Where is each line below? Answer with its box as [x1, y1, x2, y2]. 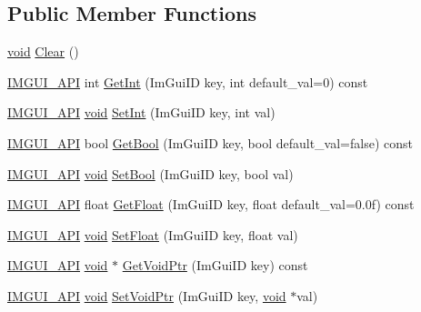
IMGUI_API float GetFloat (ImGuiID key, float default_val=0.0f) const [7, 195, 415, 214]
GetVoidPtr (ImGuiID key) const [122, 256, 308, 275]
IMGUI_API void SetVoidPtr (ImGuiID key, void [7, 286, 286, 305]
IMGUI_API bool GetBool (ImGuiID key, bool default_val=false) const [7, 133, 413, 152]
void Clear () [7, 42, 79, 61]
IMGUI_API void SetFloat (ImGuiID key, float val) [7, 225, 298, 244]
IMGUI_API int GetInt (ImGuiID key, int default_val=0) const [7, 72, 368, 91]
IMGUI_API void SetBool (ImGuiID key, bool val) [7, 164, 294, 183]
